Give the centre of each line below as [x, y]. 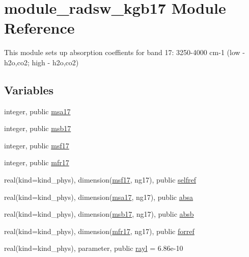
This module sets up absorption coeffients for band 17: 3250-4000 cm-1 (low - [124, 52]
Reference [39, 28]
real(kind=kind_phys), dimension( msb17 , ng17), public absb [99, 214]
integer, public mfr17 [37, 162]
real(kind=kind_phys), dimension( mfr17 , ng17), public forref [99, 231]
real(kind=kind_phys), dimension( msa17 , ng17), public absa [99, 197]
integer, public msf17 [37, 145]
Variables [29, 89]
